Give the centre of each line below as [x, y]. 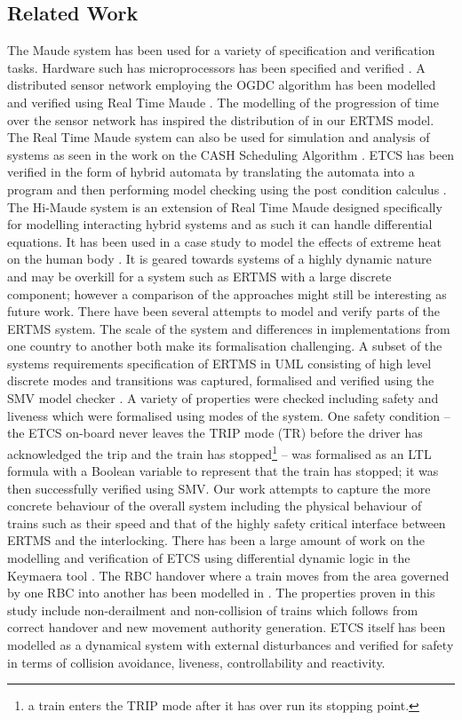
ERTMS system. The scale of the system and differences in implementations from [229, 328]
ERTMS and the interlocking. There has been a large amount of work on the [216, 540]
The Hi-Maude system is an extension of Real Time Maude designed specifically [225, 206]
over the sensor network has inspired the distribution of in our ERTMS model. [221, 119]
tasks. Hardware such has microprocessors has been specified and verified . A [216, 67]
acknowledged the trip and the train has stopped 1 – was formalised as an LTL [219, 452]
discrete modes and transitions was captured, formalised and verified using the [221, 380]
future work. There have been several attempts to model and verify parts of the [223, 311]
